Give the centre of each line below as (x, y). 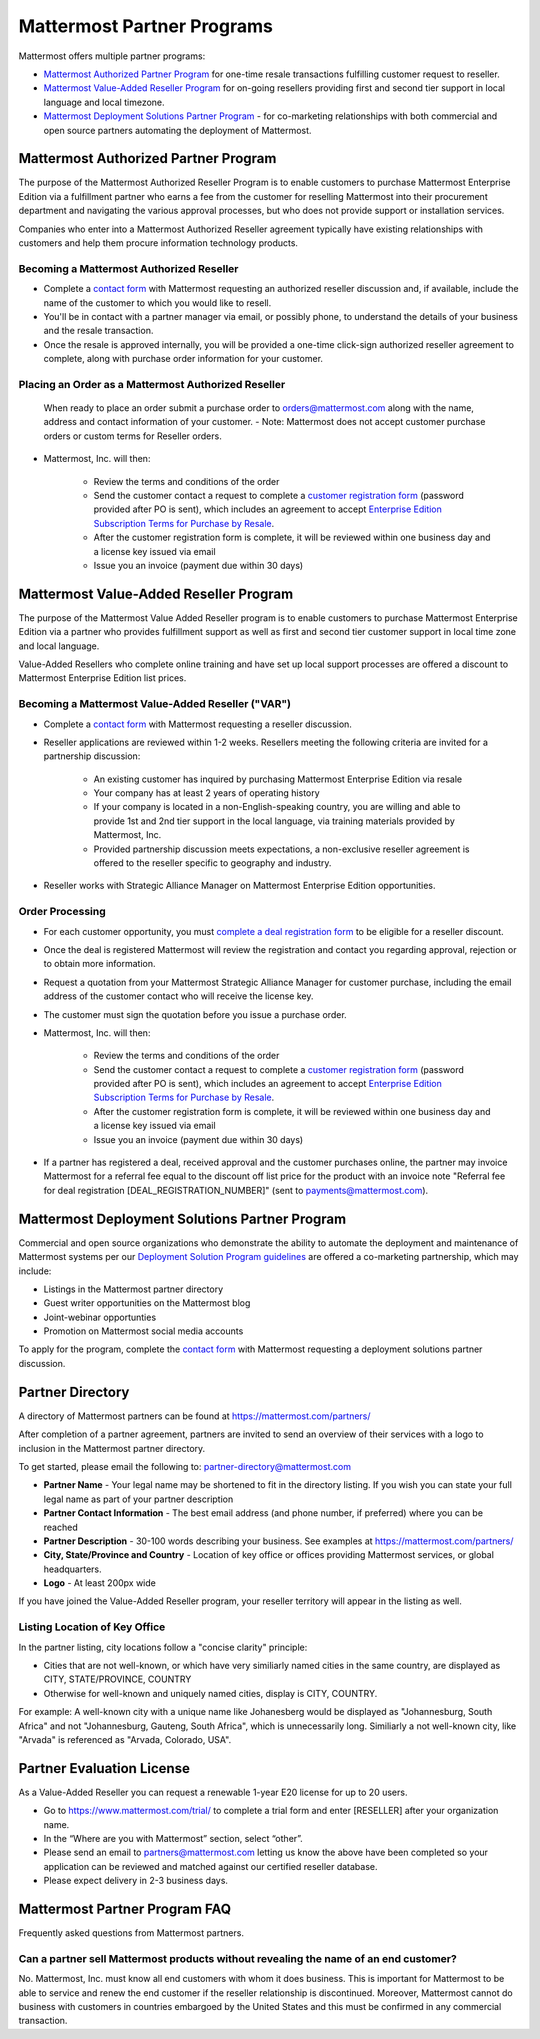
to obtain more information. (99, 964)
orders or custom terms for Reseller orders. (132, 436)
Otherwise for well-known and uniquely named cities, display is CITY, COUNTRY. (210, 1693)
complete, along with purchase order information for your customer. (183, 359)
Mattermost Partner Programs (146, 26)
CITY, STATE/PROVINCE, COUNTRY (117, 1679)
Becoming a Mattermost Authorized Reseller (128, 268)
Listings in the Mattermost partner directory (133, 1289)
